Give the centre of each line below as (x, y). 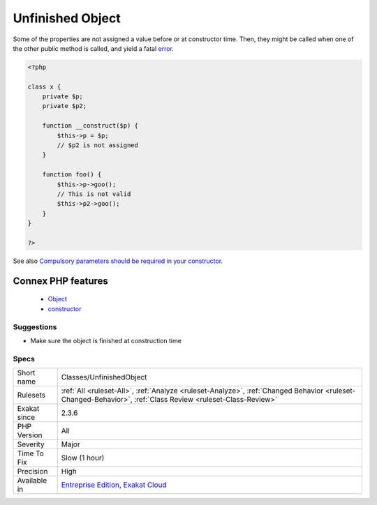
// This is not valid (94, 194)
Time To (31, 453)
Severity (31, 444)
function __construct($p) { (90, 126)
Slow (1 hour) (83, 458)
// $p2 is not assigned (98, 145)
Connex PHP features (60, 281)
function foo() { (72, 175)
